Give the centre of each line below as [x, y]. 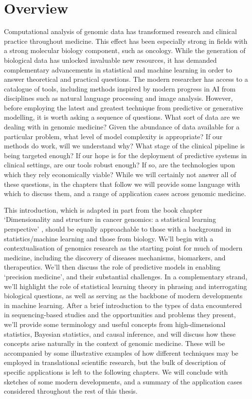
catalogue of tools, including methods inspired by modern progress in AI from [120, 88]
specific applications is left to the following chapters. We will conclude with [116, 372]
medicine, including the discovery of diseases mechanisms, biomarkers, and [115, 257]
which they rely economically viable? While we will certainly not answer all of [120, 174]
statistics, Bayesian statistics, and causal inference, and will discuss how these [120, 334]
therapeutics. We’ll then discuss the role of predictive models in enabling [112, 267]
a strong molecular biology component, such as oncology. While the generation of [125, 50]
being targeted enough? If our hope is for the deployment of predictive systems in [126, 155]
